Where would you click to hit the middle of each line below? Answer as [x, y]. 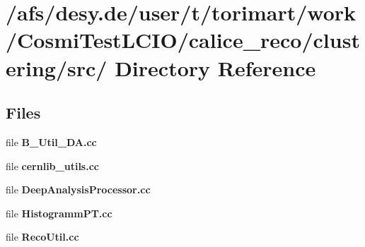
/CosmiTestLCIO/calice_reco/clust [183, 40]
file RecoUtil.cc [42, 237]
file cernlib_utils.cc [52, 165]
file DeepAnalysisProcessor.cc [78, 189]
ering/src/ [57, 67]
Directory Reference [215, 67]
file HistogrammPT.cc [59, 213]
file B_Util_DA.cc [51, 141]
